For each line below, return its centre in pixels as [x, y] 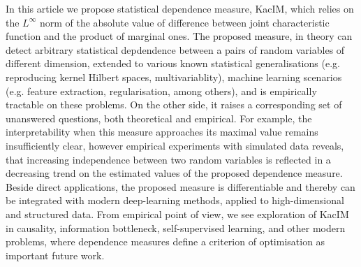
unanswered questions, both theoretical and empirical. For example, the [159, 118]
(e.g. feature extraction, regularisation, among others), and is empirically [161, 91]
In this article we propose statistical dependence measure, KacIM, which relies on [180, 8]
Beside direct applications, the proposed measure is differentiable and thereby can [180, 186]
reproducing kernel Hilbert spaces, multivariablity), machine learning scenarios [174, 77]
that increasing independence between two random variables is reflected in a [168, 159]
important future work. [55, 255]
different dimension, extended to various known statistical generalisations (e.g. [173, 63]
